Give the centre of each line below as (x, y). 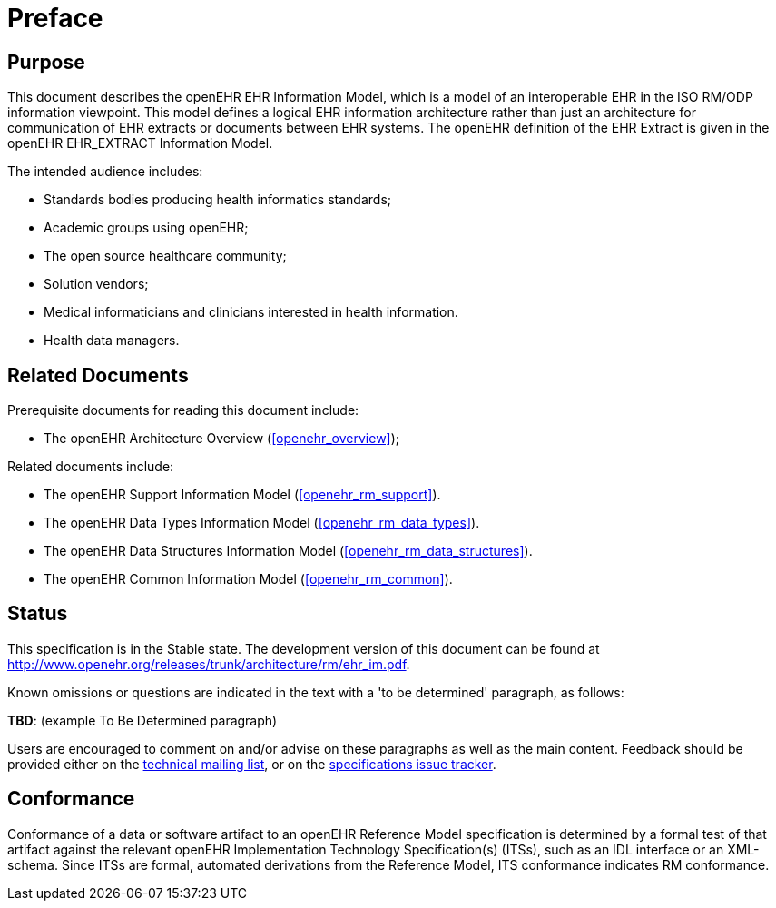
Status (38, 614)
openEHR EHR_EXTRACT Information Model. (140, 143)
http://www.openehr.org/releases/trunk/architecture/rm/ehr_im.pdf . (209, 664)
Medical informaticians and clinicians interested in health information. (251, 312)
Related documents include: (91, 467)
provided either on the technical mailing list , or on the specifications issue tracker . (252, 764)
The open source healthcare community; (165, 256)
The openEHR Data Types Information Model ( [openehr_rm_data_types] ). (262, 523)
